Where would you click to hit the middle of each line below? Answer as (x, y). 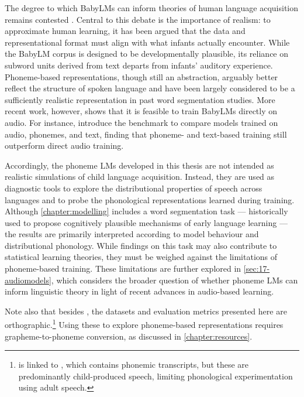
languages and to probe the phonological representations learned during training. (150, 199)
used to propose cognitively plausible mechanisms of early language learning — (146, 222)
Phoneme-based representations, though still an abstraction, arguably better (141, 76)
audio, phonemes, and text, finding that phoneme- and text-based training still (146, 134)
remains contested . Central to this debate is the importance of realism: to (138, 19)
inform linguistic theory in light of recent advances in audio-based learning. (139, 291)
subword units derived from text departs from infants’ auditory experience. (139, 65)
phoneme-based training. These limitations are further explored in (123, 268)
